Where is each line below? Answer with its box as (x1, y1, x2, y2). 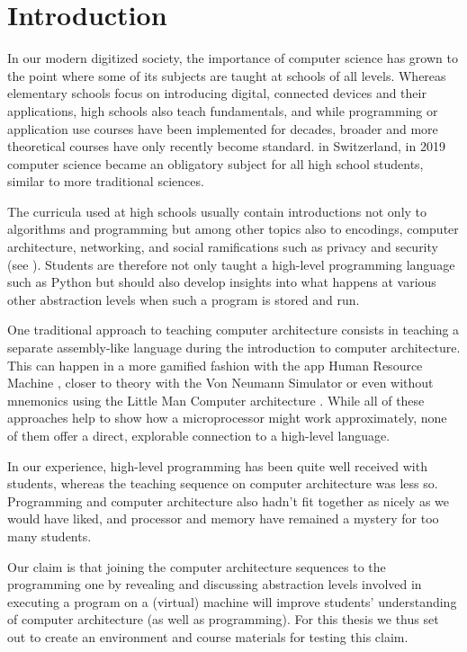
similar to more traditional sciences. (7, 172, 204, 191)
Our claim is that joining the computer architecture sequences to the (7, 557, 386, 576)
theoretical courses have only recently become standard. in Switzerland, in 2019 (7, 137, 445, 156)
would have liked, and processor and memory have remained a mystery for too (7, 509, 439, 528)
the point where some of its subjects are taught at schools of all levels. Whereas (7, 66, 446, 85)
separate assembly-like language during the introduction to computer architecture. (7, 338, 461, 357)
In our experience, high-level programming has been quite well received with (7, 456, 427, 475)
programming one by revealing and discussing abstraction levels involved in (7, 575, 422, 594)
